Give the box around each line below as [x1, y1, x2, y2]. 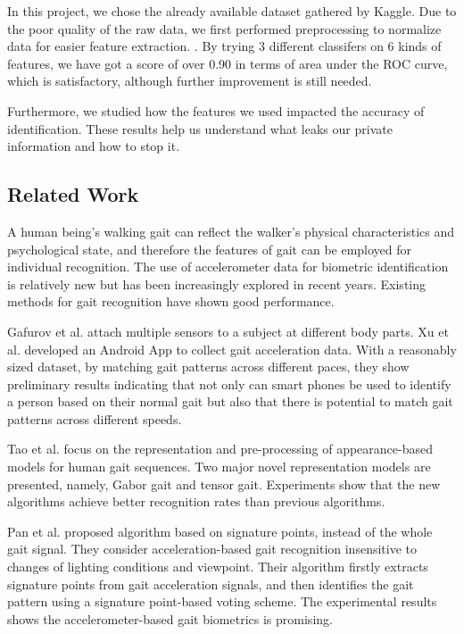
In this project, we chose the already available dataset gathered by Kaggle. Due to [7, 2, 457, 20]
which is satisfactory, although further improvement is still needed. [7, 71, 372, 90]
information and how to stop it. [7, 137, 180, 155]
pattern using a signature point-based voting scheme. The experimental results [7, 592, 437, 611]
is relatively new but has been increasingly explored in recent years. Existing [7, 274, 426, 293]
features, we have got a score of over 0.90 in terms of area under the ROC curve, [7, 54, 448, 72]
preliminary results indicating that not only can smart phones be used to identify [7, 374, 452, 393]
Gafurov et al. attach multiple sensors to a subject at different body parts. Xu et [7, 321, 449, 340]
